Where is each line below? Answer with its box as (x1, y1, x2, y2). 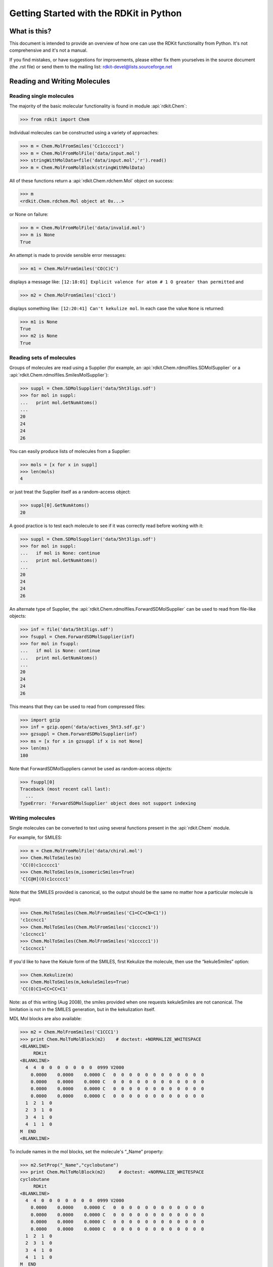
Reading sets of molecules (9, 354, 76, 361)
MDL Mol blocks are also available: (9, 1016, 82, 1022)
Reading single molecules (9, 93, 74, 100)
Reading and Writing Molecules (9, 77, 111, 86)
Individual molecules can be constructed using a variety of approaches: (9, 130, 159, 136)
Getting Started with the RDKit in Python (9, 8, 182, 19)
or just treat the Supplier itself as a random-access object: (9, 489, 131, 495)
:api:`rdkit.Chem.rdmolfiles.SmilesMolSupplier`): (9, 371, 109, 378)
